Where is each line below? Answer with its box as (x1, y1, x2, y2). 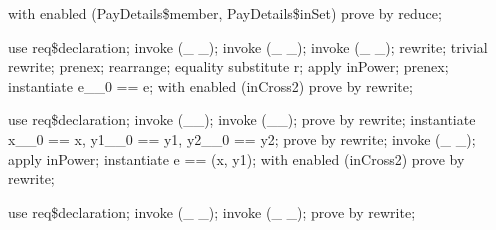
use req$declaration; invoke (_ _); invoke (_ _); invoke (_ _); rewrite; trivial (8, 36, 488, 57)
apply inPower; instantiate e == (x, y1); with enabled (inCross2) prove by (8, 148, 465, 169)
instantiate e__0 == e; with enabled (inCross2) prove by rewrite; (8, 75, 413, 96)
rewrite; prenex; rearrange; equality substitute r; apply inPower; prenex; (8, 56, 449, 77)
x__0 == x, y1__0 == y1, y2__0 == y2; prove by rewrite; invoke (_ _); (8, 128, 476, 149)
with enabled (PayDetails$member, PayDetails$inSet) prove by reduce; (8, 3, 442, 23)
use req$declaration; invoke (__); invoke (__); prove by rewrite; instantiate (8, 109, 476, 130)
